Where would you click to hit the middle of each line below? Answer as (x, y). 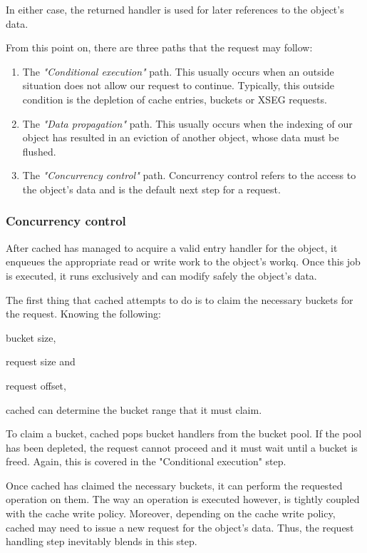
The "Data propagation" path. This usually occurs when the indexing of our (187, 123)
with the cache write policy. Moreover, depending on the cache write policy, (171, 513)
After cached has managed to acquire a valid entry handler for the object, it (172, 247)
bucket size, (31, 337)
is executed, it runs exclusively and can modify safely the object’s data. (161, 275)
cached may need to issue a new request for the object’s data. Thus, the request (180, 527)
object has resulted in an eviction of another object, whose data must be (181, 137)
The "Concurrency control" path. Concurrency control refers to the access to (189, 175)
